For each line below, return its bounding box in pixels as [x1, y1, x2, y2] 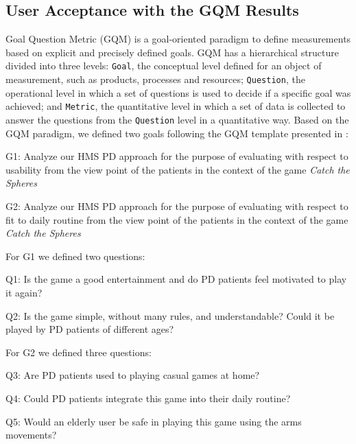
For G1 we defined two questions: [5, 248, 145, 263]
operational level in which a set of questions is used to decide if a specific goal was [5, 85, 351, 100]
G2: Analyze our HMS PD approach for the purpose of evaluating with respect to [5, 198, 348, 213]
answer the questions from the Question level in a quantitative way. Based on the [5, 112, 349, 126]
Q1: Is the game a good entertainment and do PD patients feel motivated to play [5, 272, 347, 286]
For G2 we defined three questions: [5, 344, 152, 359]
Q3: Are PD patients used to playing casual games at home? [5, 368, 260, 382]
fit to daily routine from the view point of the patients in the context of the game [5, 212, 348, 226]
